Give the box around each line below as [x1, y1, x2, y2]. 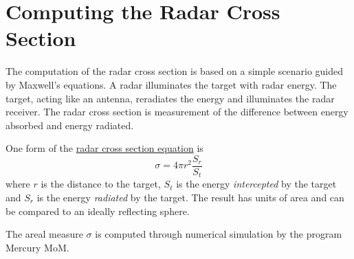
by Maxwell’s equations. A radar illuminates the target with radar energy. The [5, 77, 337, 91]
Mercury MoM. [5, 240, 69, 254]
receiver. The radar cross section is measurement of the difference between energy [5, 104, 349, 119]
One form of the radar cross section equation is [5, 141, 203, 155]
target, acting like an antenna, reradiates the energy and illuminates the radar [5, 91, 335, 105]
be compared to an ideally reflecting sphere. [5, 203, 190, 218]
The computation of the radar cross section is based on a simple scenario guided [5, 64, 344, 78]
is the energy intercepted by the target [176, 177, 337, 191]
